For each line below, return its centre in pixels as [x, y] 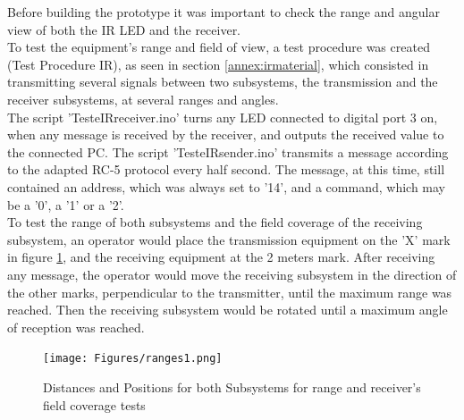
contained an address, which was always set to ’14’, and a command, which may [226, 186]
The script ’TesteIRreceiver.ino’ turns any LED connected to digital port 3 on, [223, 117]
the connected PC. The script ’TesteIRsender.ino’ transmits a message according [228, 151]
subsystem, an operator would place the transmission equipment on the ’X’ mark [229, 239]
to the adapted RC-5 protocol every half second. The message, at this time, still [226, 169]
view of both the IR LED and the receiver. [124, 29]
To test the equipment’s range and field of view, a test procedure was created [219, 47]
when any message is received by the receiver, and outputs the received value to [226, 134]
